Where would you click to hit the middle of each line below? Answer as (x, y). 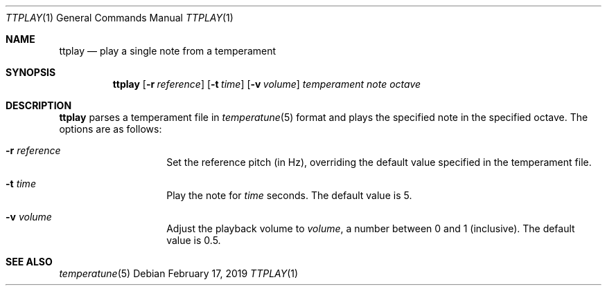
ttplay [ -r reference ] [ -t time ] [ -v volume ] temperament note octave (267, 84)
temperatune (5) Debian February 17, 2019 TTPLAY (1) (179, 273)
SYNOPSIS (31, 72)
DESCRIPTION (39, 105)
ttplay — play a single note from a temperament (168, 51)
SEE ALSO (29, 262)
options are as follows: (111, 129)
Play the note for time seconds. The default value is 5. (289, 195)
